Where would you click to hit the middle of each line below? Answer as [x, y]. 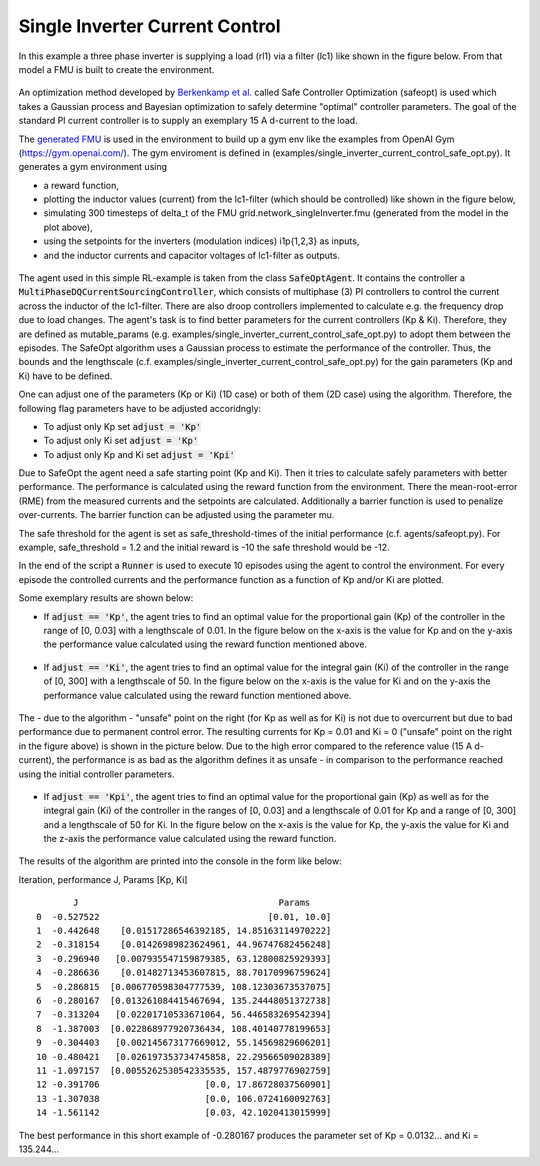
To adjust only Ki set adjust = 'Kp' [121, 441]
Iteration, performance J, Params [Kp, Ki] [103, 879]
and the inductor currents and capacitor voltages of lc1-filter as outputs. [191, 255]
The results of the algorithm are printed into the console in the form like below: [180, 861]
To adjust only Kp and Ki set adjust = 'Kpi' [139, 454]
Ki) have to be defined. [65, 376]
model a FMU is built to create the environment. [116, 69]
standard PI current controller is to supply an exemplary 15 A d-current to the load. [188, 121]
